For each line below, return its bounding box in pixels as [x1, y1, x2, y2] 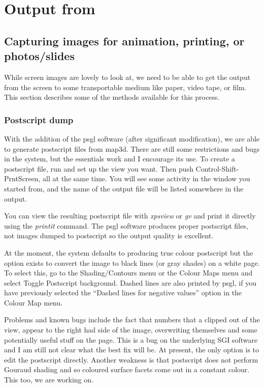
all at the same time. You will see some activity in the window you [43, 173, 250, 184]
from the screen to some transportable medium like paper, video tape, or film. [4, 81, 247, 92]
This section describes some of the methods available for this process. [4, 92, 220, 102]
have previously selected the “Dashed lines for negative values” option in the [4, 287, 242, 298]
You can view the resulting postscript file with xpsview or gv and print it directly [4, 210, 256, 221]
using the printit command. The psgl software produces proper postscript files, [4, 220, 248, 231]
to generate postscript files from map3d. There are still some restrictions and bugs [4, 143, 260, 154]
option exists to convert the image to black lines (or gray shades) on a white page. [4, 257, 260, 268]
